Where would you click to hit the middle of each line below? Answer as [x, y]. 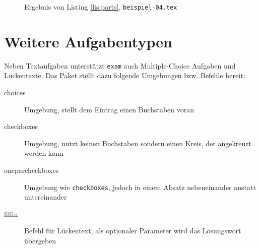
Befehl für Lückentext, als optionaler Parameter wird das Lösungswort [133, 231]
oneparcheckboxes [31, 170]
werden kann [44, 153]
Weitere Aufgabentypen [88, 41]
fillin [11, 213]
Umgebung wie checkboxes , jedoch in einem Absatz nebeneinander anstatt [140, 187]
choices [15, 92]
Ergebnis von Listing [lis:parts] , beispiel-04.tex [101, 7]
